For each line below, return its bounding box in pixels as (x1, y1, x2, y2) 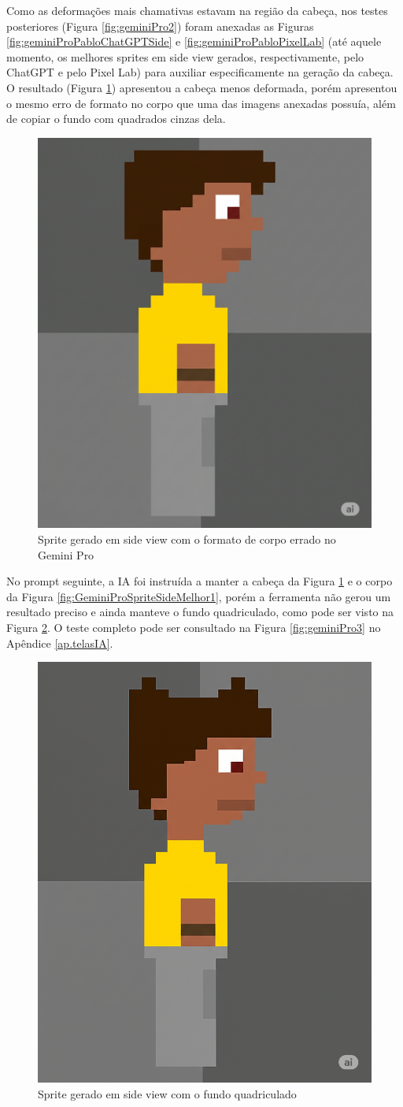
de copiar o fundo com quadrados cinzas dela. (6, 110, 226, 127)
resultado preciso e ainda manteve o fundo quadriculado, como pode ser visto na (6, 604, 394, 620)
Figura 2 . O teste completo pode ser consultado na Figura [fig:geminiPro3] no (6, 619, 381, 635)
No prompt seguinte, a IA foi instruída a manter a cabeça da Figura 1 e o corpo (6, 573, 393, 589)
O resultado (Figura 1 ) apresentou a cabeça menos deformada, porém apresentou (6, 79, 397, 95)
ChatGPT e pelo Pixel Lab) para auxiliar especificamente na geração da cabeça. (6, 64, 394, 80)
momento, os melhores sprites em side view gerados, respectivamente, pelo (6, 48, 364, 65)
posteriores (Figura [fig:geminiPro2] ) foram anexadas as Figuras (6, 17, 314, 34)
